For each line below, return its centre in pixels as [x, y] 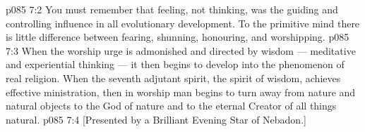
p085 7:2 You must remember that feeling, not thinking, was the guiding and [172, 9]
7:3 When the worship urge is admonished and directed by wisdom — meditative [181, 50]
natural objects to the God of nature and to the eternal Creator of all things [171, 106]
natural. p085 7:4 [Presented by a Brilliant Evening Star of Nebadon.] [156, 119]
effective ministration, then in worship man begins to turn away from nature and [181, 92]
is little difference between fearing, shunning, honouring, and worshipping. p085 [178, 37]
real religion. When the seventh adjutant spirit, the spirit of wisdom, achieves [173, 78]
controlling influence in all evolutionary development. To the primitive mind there [183, 23]
